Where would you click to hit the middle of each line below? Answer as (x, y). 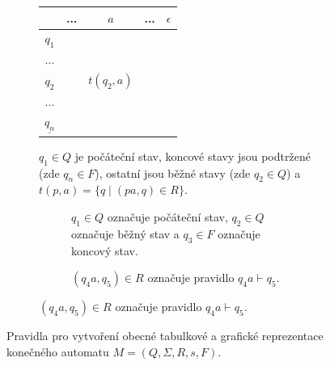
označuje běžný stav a (125, 233)
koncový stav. (105, 250)
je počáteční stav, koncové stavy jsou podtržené (192, 156)
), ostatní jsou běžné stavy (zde (173, 172)
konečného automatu (58, 351)
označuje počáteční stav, (167, 217)
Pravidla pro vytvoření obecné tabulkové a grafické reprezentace (165, 336)
